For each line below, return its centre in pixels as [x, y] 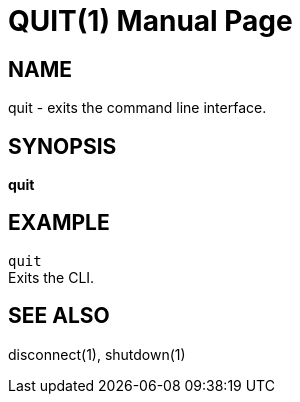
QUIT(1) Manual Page [150, 21]
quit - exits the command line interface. [137, 108]
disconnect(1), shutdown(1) [97, 354]
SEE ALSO [59, 316]
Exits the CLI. [51, 277]
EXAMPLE [59, 223]
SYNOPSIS [62, 146]
